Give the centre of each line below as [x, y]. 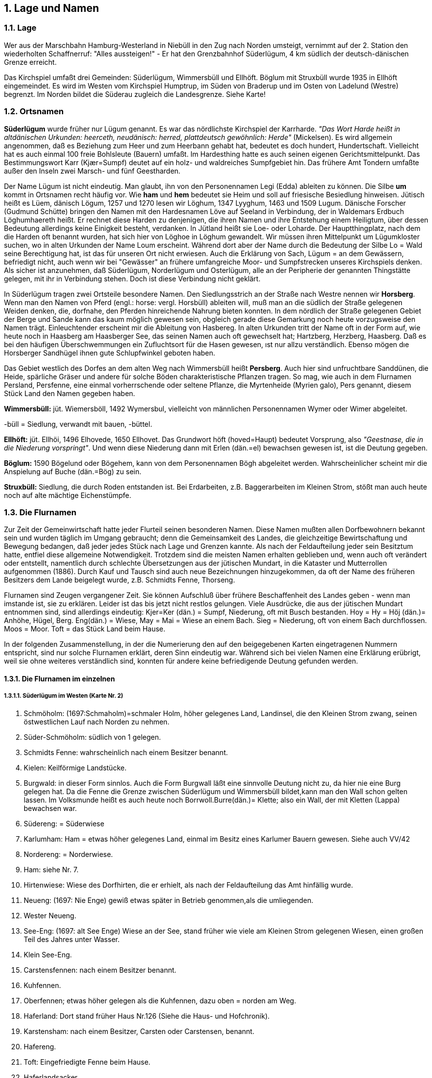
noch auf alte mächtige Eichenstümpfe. [68, 495]
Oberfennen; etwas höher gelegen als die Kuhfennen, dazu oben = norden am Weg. [160, 1000]
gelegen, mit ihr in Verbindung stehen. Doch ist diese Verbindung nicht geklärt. [132, 278]
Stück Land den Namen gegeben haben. [70, 393]
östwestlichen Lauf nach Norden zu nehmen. [97, 721]
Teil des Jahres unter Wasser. [72, 939]
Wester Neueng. [50, 915]
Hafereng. [40, 1046]
